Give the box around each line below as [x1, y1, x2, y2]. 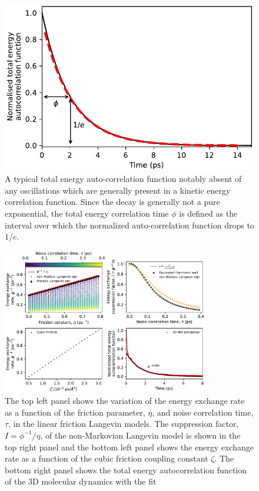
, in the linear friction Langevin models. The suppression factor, [8, 417, 239, 430]
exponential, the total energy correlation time [5, 207, 169, 220]
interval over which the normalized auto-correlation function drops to [5, 218, 254, 231]
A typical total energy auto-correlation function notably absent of [5, 172, 242, 185]
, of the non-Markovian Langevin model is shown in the [40, 429, 241, 441]
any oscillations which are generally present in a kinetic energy [5, 184, 231, 196]
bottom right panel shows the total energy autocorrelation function [5, 463, 247, 476]
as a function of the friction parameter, [5, 406, 145, 418]
